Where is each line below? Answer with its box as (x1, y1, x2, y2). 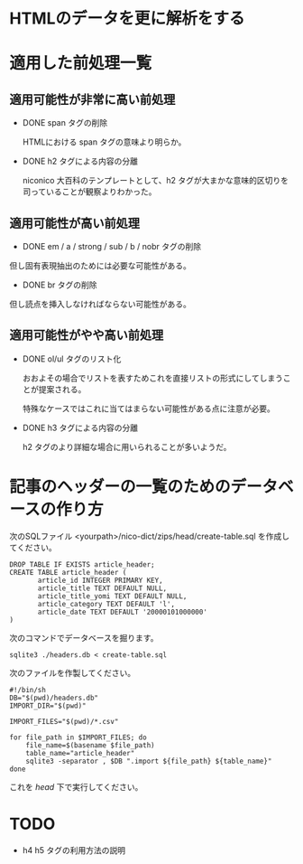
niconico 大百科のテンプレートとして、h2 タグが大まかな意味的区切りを (22, 175, 289, 186)
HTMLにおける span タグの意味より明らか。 (22, 136, 187, 147)
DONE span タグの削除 (22, 117, 108, 128)
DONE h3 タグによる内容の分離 (22, 422, 138, 433)
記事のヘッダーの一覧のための (9, 476, 232, 497)
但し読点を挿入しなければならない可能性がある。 (9, 299, 191, 309)
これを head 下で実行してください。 (9, 781, 143, 792)
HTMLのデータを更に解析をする (9, 8, 245, 29)
